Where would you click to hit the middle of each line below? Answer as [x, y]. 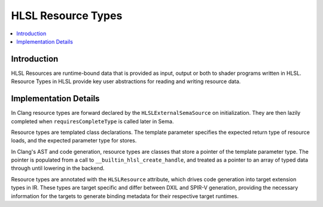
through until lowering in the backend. [58, 168]
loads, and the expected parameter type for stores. [74, 141]
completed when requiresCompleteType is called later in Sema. [92, 121]
